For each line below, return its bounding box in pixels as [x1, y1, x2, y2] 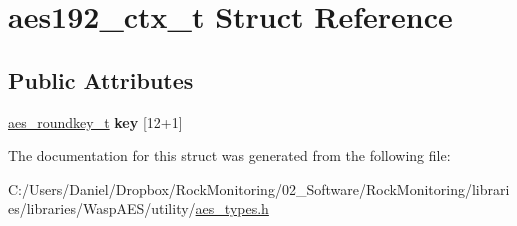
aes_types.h [195, 198, 269, 219]
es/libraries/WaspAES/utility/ [8, 198, 196, 219]
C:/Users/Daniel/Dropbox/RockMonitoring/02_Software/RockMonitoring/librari [8, 178, 510, 199]
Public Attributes [8, 64, 194, 95]
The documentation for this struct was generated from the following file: [8, 145, 451, 166]
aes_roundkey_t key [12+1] [8, 111, 183, 132]
